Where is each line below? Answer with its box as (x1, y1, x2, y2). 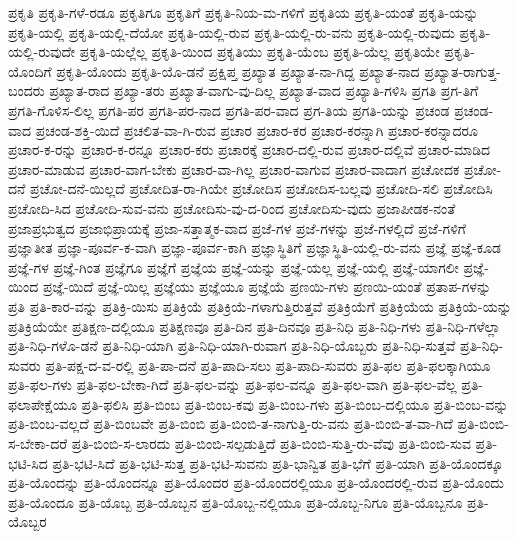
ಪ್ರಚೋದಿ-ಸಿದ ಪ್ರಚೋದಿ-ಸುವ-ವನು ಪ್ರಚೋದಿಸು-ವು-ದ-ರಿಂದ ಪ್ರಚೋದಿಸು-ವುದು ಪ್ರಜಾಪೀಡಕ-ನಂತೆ (8, 197, 456, 218)
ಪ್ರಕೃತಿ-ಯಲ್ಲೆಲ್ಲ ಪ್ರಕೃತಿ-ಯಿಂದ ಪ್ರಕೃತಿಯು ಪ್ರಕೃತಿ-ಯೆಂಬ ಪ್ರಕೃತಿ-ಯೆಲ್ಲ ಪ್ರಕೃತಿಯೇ (79, 41, 440, 62)
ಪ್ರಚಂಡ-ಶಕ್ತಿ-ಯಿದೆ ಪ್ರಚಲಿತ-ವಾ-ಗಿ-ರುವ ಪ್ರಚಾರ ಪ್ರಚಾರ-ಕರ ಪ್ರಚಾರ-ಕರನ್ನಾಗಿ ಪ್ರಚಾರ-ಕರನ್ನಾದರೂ (35, 119, 478, 140)
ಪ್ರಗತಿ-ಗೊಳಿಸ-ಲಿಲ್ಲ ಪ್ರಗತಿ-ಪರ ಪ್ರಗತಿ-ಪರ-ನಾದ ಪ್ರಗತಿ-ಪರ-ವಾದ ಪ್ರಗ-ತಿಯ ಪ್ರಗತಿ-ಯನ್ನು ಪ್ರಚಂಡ (8, 99, 450, 120)
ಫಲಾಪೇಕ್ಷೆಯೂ (8, 393, 77, 414)
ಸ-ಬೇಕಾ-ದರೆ (8, 433, 68, 454)
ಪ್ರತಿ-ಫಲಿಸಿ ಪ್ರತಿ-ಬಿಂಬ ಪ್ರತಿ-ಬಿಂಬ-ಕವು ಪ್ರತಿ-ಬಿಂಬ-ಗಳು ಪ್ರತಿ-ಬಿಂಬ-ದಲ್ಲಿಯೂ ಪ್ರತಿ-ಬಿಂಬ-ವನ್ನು (81, 393, 509, 414)
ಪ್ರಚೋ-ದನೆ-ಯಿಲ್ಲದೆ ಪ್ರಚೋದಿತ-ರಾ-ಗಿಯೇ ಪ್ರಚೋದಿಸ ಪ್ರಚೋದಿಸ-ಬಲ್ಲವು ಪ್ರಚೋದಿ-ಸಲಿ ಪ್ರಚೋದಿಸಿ (30, 178, 493, 199)
